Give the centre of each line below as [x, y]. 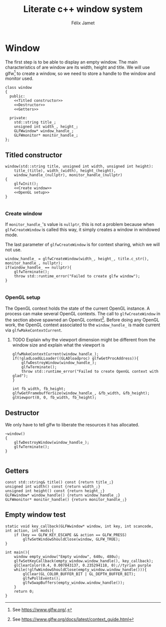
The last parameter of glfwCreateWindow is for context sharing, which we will [83, 245]
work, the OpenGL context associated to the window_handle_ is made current [83, 325]
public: [18, 96]
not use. [14, 250]
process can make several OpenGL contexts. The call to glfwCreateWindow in [83, 313]
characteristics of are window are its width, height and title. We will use [78, 67]
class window [19, 88]
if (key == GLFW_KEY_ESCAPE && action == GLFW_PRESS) [70, 535]
